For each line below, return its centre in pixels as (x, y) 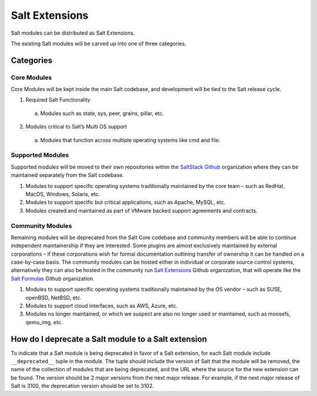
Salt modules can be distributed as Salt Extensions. (73, 33)
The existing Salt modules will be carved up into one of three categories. (99, 43)
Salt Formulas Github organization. (53, 278)
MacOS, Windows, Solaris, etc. (63, 194)
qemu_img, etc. (44, 322)
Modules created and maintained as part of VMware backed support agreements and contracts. (141, 210)
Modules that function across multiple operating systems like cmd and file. (130, 140)
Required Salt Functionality (58, 100)
